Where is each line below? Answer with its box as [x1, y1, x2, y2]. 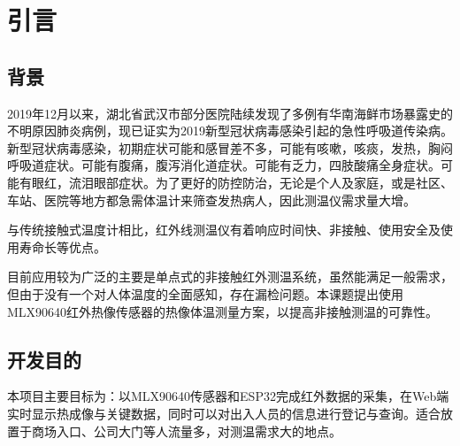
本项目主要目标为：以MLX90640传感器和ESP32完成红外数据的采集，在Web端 [7, 387, 449, 405]
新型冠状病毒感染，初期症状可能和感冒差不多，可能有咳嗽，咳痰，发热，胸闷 [7, 138, 453, 157]
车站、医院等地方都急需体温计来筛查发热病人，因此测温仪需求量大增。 [7, 190, 416, 209]
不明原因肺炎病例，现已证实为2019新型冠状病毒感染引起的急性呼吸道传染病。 [7, 121, 453, 140]
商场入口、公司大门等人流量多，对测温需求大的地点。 [31, 421, 341, 440]
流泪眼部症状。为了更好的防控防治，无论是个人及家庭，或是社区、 [68, 173, 453, 191]
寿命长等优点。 [19, 237, 106, 256]
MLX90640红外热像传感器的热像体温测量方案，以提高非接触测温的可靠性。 [7, 302, 439, 320]
